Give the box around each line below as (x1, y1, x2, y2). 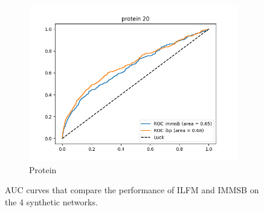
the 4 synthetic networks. (5, 195, 98, 208)
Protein (29, 163, 57, 176)
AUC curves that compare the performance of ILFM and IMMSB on (5, 184, 259, 196)
